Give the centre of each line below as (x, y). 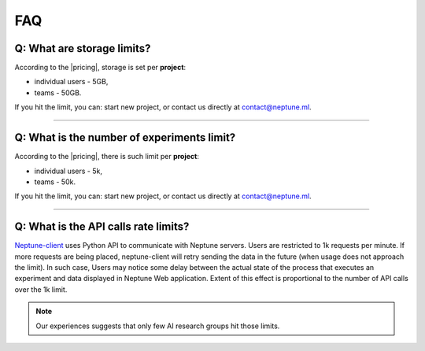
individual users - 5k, (68, 171)
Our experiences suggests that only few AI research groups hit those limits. (158, 326)
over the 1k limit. (41, 289)
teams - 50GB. (58, 92)
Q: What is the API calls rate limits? (102, 227)
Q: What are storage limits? (83, 48)
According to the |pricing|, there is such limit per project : (107, 157)
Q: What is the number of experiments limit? (125, 138)
